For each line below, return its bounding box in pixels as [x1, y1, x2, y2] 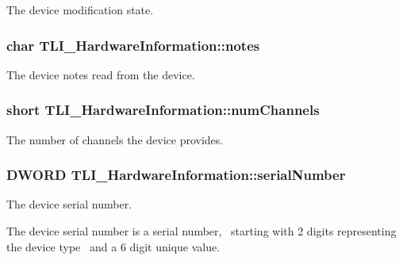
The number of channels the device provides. [6, 131, 224, 147]
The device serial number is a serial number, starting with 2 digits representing [6, 223, 397, 239]
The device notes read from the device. [6, 66, 195, 82]
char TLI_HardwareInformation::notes [6, 35, 260, 55]
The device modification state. [6, 2, 154, 17]
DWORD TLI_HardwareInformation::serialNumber [6, 165, 346, 185]
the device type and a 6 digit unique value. [6, 238, 221, 254]
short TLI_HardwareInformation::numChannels [6, 100, 320, 120]
